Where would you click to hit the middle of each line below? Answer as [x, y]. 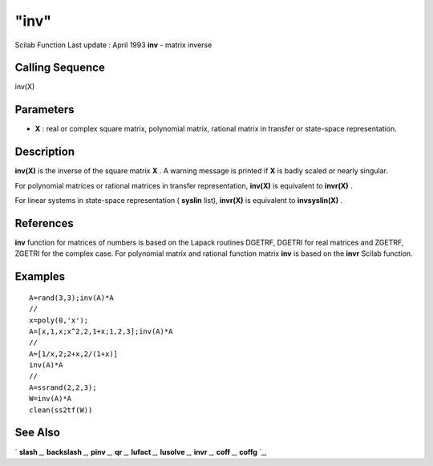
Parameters [45, 109]
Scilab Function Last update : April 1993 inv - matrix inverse [113, 45]
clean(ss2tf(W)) [61, 410]
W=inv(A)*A [51, 399]
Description [45, 152]
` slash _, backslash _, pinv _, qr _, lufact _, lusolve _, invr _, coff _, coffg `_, [141, 452]
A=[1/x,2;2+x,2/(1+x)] [74, 354]
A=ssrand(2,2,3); [63, 387]
